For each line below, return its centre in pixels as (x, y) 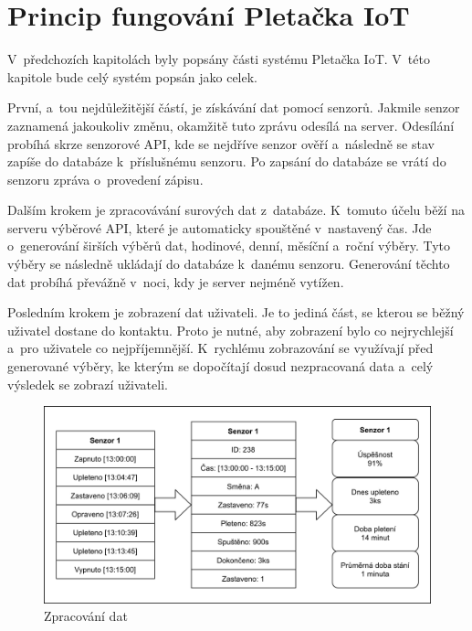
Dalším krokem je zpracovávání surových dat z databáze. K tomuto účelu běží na (236, 210)
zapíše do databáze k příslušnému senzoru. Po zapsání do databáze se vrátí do (227, 161)
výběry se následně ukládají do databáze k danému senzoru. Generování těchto (229, 264)
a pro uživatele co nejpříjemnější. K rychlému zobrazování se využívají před (220, 348)
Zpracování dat (86, 616)
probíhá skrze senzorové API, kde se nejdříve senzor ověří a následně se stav (221, 143)
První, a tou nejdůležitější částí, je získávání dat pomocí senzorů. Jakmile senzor (234, 107)
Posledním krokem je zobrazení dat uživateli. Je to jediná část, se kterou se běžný (236, 312)
